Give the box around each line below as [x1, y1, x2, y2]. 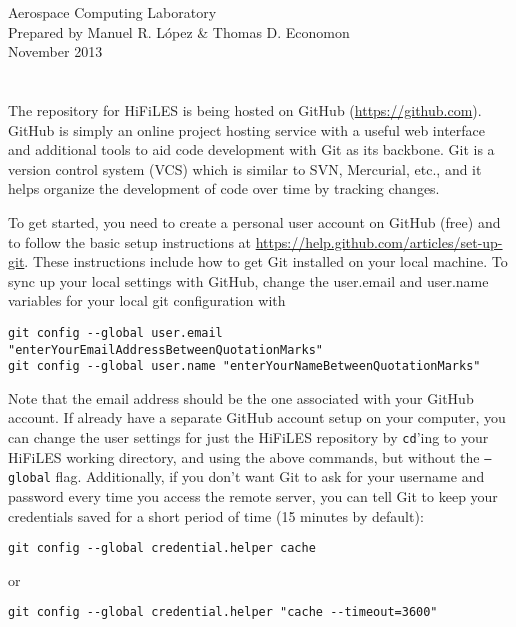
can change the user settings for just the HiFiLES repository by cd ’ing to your [8, 427, 489, 448]
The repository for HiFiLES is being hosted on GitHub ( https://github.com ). [8, 99, 482, 120]
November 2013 [8, 41, 103, 62]
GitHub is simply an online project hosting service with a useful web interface [8, 119, 485, 140]
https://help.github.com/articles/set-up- [255, 231, 503, 252]
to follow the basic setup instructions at [8, 231, 252, 252]
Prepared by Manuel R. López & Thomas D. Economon [8, 21, 350, 42]
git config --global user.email [8, 325, 223, 340]
